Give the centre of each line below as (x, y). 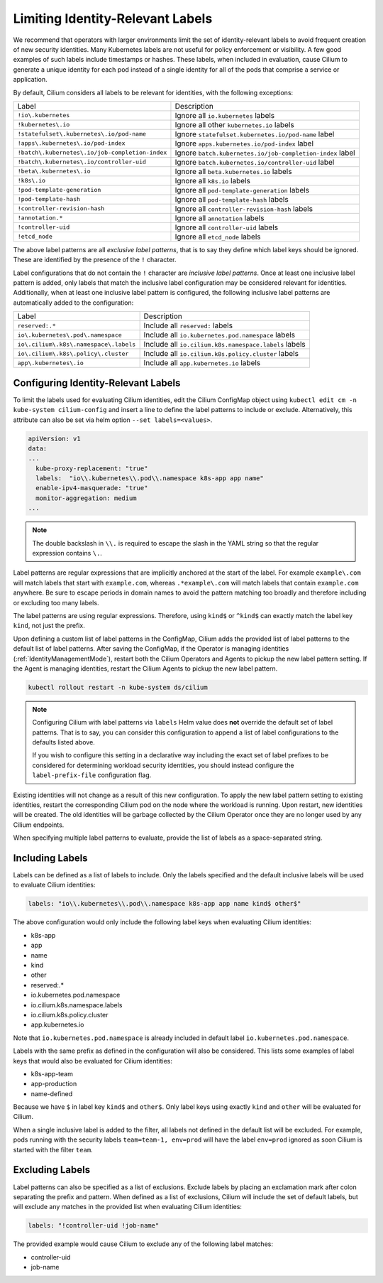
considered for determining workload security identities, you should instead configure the (163, 765)
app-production (54, 1084)
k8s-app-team (52, 1073)
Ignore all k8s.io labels (213, 180)
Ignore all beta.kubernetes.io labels (233, 171)
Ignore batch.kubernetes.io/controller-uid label (255, 162)
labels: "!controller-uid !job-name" (94, 1226)
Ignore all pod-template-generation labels (242, 190)
